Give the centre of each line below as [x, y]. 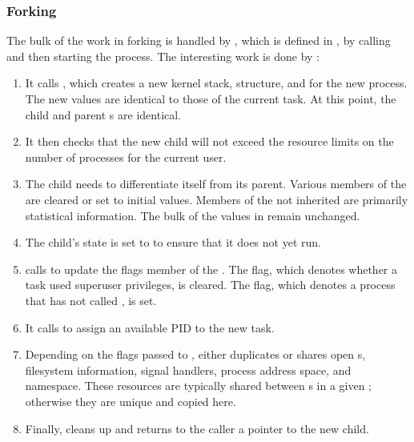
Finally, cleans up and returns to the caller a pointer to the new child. [197, 428]
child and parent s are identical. [103, 114]
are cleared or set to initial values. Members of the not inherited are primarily [217, 199]
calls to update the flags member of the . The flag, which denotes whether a [211, 269]
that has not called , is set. [91, 300]
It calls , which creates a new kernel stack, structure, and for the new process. [216, 83]
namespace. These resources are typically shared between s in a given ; [199, 386]
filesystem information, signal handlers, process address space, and [188, 370]
